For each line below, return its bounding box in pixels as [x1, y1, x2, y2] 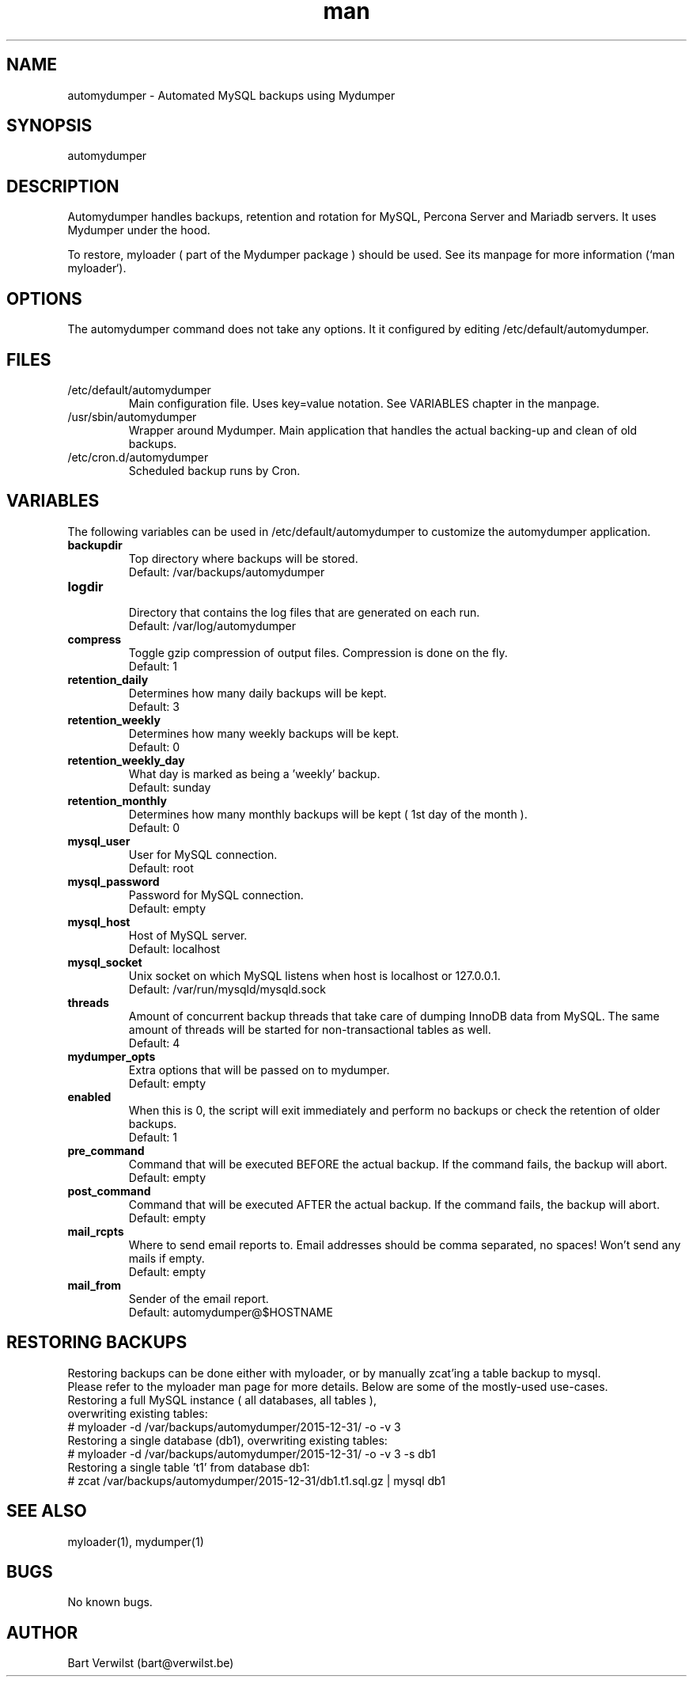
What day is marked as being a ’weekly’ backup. [128, 766, 381, 781]
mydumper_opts [67, 1049, 156, 1063]
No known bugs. [67, 1595, 153, 1609]
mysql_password [67, 874, 160, 888]
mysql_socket [67, 955, 142, 969]
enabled [67, 1089, 112, 1104]
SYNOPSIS [6, 116, 93, 136]
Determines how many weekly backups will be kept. [128, 726, 400, 740]
